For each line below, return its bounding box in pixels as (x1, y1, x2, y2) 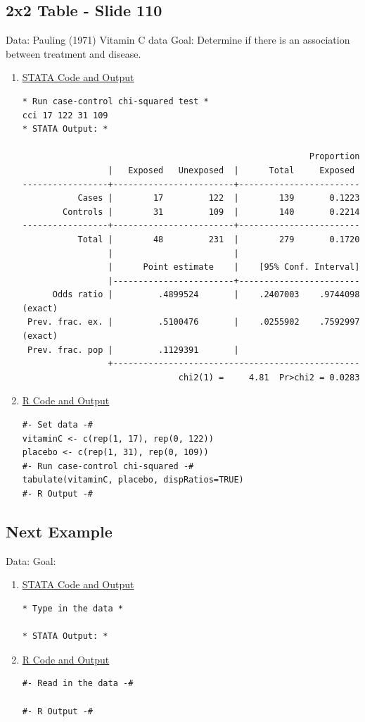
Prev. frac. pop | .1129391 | (27, 344, 239, 355)
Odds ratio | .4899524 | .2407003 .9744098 (52, 290, 360, 300)
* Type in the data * (22, 604, 123, 614)
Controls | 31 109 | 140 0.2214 (63, 206, 360, 217)
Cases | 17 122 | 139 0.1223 (77, 193, 360, 204)
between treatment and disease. (6, 46, 141, 61)
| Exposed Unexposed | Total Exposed (108, 165, 355, 175)
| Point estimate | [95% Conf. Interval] (108, 262, 360, 273)
